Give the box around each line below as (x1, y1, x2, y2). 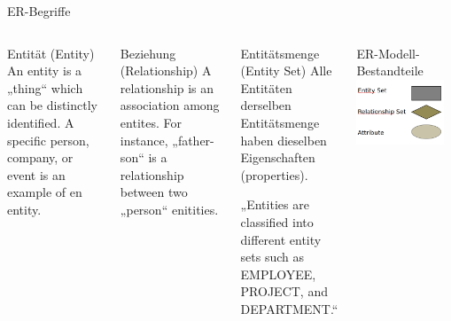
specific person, (7, 130, 89, 149)
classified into (240, 212, 314, 231)
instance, (120, 130, 168, 149)
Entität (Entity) (7, 43, 95, 62)
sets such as (240, 247, 305, 266)
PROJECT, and (240, 282, 328, 301)
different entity (240, 230, 322, 248)
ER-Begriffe (7, 2, 71, 20)
